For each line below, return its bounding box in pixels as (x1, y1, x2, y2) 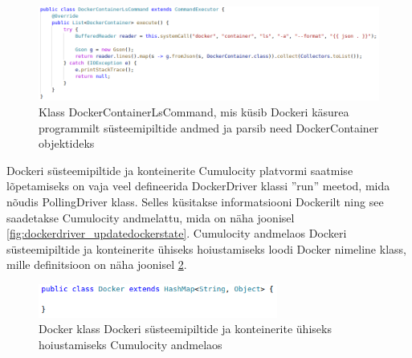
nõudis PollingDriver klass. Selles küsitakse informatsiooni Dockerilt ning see (6, 193, 384, 210)
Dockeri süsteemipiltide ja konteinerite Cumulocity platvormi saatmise (6, 161, 353, 178)
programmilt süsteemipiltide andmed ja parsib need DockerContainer (39, 119, 379, 136)
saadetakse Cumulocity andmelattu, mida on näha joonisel (6, 209, 295, 226)
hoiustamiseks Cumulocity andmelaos (39, 336, 222, 352)
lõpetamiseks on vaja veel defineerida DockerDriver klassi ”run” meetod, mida (6, 177, 390, 194)
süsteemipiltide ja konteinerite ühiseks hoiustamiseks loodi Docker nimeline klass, (6, 240, 406, 257)
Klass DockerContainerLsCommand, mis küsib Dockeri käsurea (39, 104, 349, 120)
